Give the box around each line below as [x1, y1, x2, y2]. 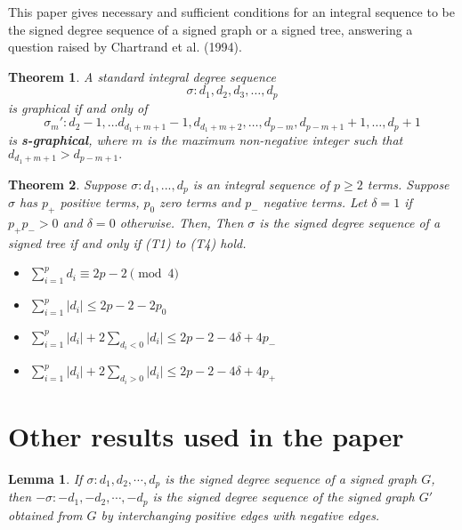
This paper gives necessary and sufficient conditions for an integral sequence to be [8, 3, 455, 20]
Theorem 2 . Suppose [8, 174, 127, 193]
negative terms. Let [263, 193, 368, 212]
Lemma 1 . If [8, 469, 83, 487]
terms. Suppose [367, 174, 450, 193]
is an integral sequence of [192, 174, 330, 193]
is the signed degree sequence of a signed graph [165, 469, 417, 487]
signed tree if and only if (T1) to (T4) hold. [8, 233, 247, 252]
